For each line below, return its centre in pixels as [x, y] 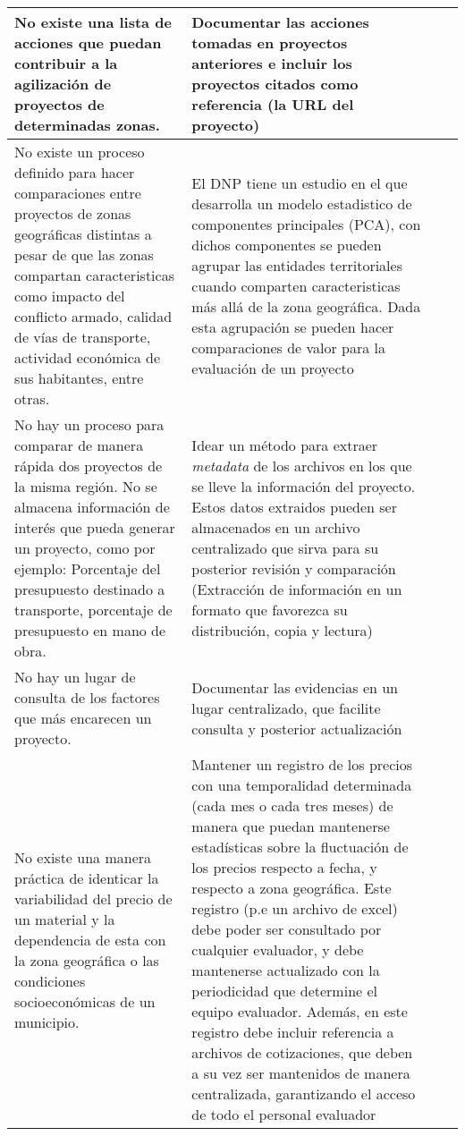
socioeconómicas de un [85, 1001]
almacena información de [92, 507]
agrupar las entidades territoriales [297, 265]
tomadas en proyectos [270, 42]
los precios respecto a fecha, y [284, 867]
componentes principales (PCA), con [306, 224]
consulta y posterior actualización [297, 728]
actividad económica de [88, 357]
